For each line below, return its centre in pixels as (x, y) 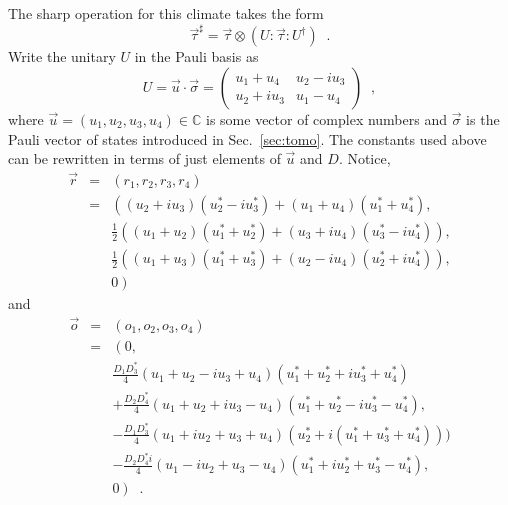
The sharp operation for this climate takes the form (166, 13)
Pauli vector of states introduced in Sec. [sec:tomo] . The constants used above (247, 138)
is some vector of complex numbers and (327, 118)
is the (483, 118)
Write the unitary (62, 56)
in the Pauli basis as (196, 56)
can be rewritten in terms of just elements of (144, 158)
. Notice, (364, 158)
